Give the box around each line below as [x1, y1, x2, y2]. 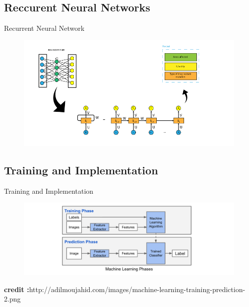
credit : [4, 284, 29, 294]
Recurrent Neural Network [4, 23, 85, 33]
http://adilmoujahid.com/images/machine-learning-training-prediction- [29, 284, 246, 294]
